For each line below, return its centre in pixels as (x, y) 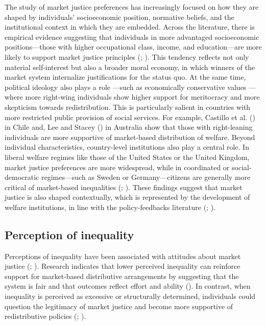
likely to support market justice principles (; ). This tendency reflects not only (127, 56)
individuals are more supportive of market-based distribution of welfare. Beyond (130, 137)
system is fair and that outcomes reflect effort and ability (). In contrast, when (128, 286)
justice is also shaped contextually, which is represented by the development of (127, 197)
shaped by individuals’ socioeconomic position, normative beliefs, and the (119, 17)
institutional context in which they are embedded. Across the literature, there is (130, 27)
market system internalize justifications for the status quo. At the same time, (125, 77)
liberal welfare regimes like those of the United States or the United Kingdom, (127, 157)
